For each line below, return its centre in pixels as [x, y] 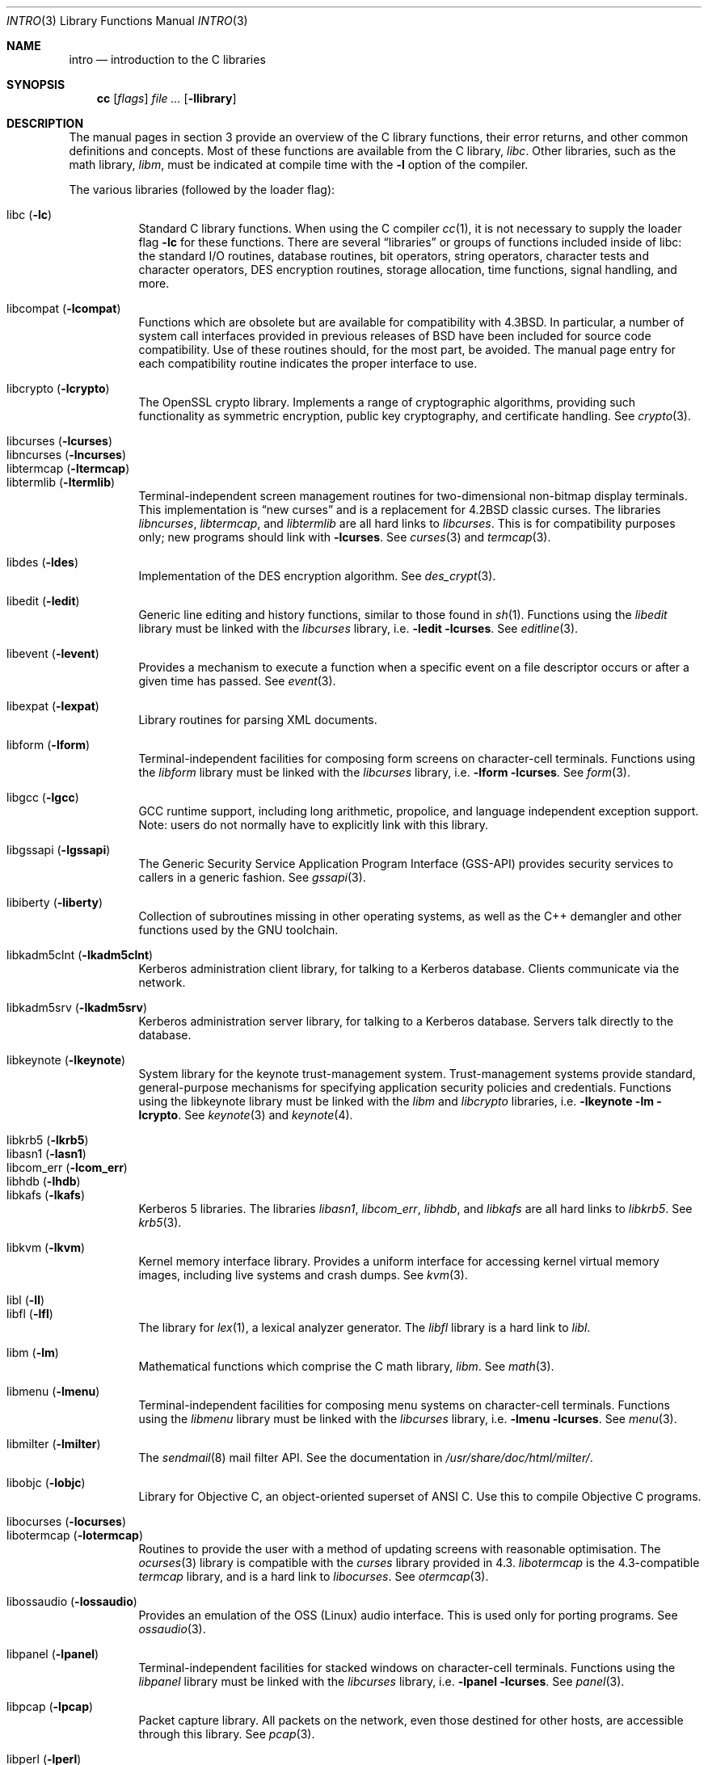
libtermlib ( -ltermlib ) [61, 482]
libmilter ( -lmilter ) [54, 1444]
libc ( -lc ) [29, 215]
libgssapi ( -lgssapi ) [59, 850]
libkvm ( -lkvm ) [46, 1247]
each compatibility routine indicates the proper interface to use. [308, 363]
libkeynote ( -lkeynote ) [66, 1060]
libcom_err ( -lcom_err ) [67, 1167]
